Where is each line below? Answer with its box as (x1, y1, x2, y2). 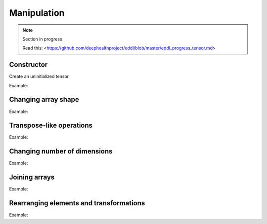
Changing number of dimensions (9, 147, 113, 155)
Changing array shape (9, 95, 79, 104)
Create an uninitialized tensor (9, 74, 69, 79)
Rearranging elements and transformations (9, 199, 145, 207)
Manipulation (9, 7, 65, 18)
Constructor (9, 61, 48, 69)
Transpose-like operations (9, 121, 93, 130)
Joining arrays (9, 173, 55, 182)
